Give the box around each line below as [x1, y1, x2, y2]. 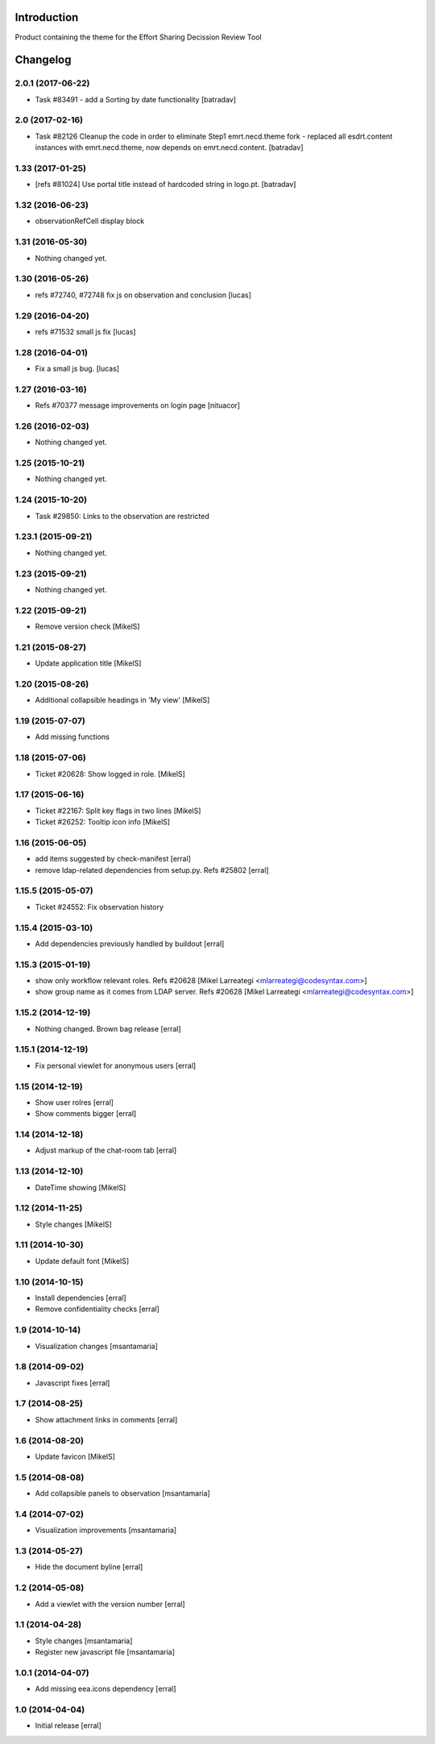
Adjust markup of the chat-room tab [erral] [35, 1145, 177, 1156]
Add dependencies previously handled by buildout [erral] [35, 939, 225, 949]
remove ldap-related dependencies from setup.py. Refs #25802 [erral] [35, 865, 269, 874]
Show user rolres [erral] [35, 1097, 114, 1107]
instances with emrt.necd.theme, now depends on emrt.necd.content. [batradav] [35, 143, 304, 152]
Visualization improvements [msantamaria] [35, 1526, 177, 1535]
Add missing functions [35, 732, 110, 741]
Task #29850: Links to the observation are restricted [35, 511, 209, 521]
